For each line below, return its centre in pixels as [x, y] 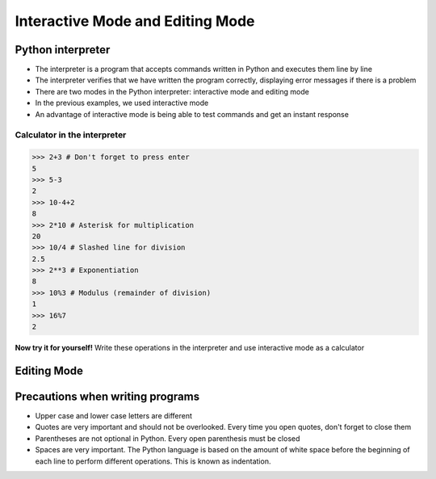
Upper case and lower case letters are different [114, 415]
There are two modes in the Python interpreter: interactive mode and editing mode [172, 91]
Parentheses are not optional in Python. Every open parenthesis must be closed [168, 438]
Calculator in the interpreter [71, 135]
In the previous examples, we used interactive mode [122, 103]
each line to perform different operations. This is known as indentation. [153, 461]
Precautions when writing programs [107, 396]
